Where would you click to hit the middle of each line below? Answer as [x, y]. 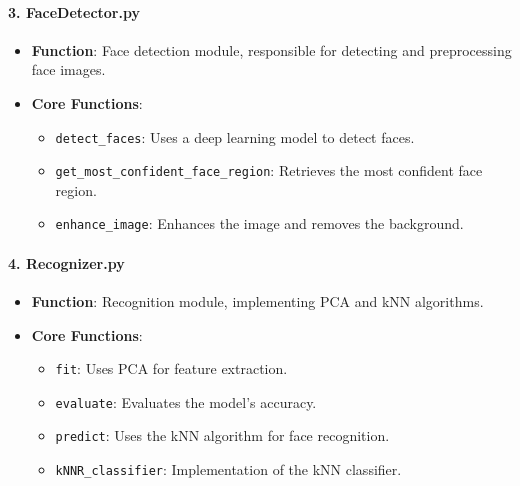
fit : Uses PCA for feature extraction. [171, 368]
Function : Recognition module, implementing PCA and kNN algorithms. [257, 300]
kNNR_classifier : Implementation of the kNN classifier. [228, 469]
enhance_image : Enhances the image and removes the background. [259, 223]
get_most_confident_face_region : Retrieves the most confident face [269, 170]
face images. [68, 69]
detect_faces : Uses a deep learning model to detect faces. [235, 136]
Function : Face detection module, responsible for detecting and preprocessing [271, 49]
